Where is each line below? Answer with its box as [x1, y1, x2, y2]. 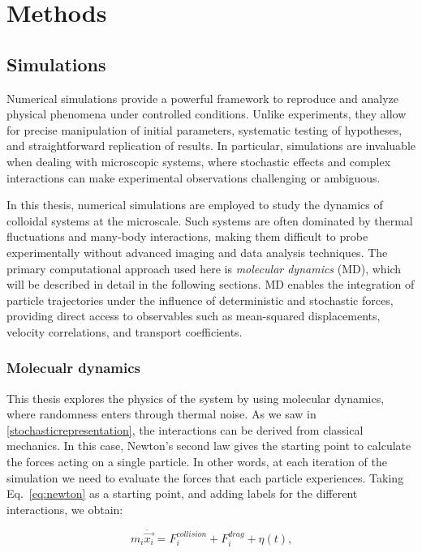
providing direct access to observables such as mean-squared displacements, [6, 307, 381, 324]
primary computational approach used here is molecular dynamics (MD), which [6, 259, 402, 276]
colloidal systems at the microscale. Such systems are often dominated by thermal [6, 212, 413, 229]
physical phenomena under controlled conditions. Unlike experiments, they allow [6, 105, 407, 122]
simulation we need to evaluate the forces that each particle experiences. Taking [6, 469, 404, 486]
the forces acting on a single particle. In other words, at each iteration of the [6, 453, 388, 470]
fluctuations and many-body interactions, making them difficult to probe [6, 228, 368, 245]
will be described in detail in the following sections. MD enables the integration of [6, 276, 415, 293]
